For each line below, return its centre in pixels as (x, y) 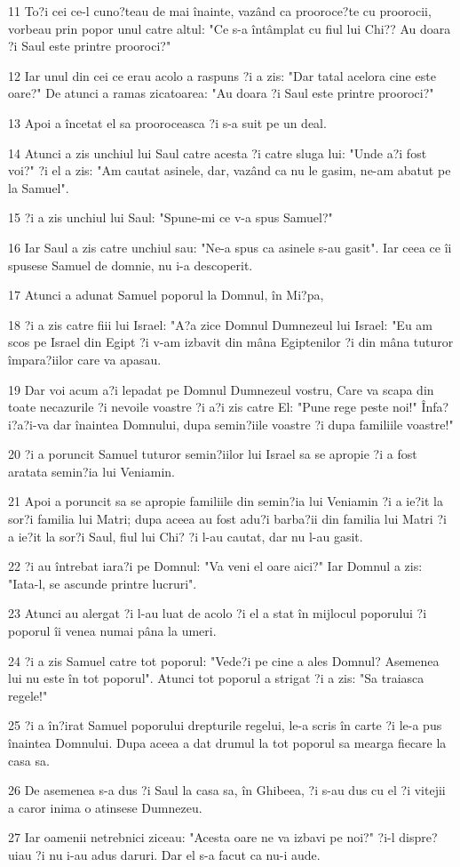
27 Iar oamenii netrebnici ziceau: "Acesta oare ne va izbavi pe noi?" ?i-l (202, 837)
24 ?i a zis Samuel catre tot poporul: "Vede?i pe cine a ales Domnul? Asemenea (224, 660)
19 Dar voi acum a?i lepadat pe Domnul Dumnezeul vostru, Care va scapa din (221, 389)
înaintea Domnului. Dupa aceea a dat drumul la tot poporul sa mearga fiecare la (227, 743)
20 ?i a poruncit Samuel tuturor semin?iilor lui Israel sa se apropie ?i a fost (213, 454)
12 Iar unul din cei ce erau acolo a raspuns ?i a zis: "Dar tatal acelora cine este (222, 75)
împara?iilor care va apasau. (85, 359)
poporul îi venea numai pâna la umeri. (112, 631)
